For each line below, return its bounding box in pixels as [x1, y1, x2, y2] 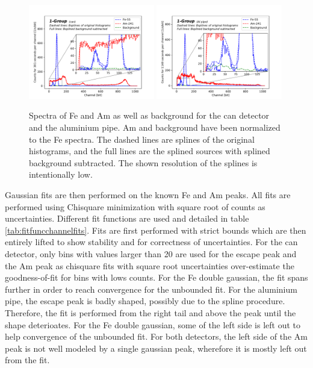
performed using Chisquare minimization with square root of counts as [5, 200, 265, 213]
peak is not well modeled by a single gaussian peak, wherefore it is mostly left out [5, 341, 307, 354]
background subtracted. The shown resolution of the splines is [29, 156, 258, 169]
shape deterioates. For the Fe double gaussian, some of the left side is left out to [5, 318, 300, 331]
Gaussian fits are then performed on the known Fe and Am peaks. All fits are [5, 188, 291, 201]
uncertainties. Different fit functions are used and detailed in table [5, 212, 249, 225]
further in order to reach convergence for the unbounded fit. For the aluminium [5, 282, 297, 295]
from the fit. [5, 354, 50, 366]
